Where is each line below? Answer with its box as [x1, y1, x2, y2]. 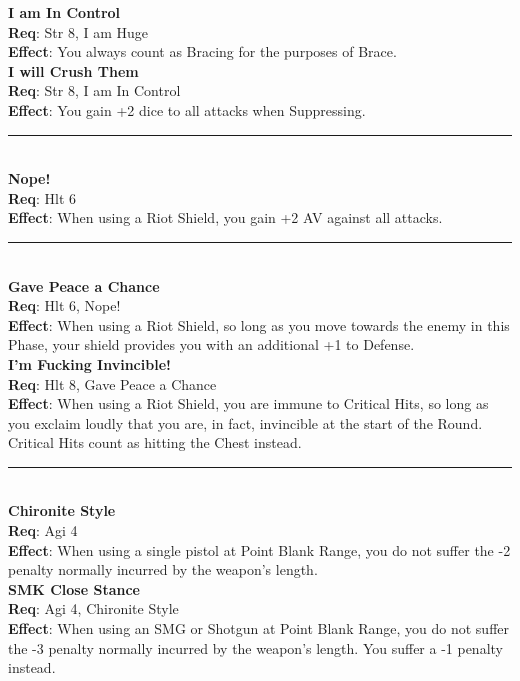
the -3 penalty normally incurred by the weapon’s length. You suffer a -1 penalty [8, 637, 503, 658]
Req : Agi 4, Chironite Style [8, 598, 179, 619]
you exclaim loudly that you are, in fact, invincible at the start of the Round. [8, 412, 483, 433]
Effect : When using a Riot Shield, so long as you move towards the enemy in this [8, 314, 510, 335]
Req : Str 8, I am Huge [8, 21, 148, 42]
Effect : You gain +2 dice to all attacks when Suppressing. [8, 99, 366, 120]
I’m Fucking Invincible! [8, 353, 171, 374]
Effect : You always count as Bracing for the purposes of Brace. [8, 41, 397, 62]
